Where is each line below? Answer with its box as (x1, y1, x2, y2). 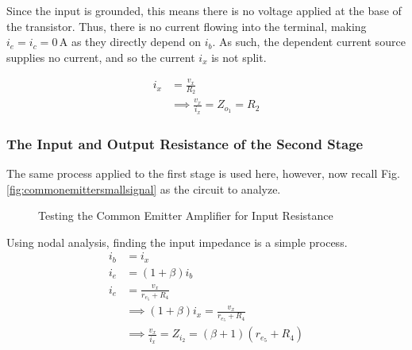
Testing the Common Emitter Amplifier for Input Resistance (38, 207, 333, 224)
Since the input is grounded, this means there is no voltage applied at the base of (6, 2, 402, 18)
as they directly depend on (71, 33, 201, 50)
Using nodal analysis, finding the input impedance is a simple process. (6, 233, 348, 250)
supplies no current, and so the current (6, 48, 195, 65)
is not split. (211, 48, 267, 65)
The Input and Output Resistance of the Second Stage (6, 133, 364, 153)
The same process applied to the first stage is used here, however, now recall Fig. (6, 165, 400, 182)
